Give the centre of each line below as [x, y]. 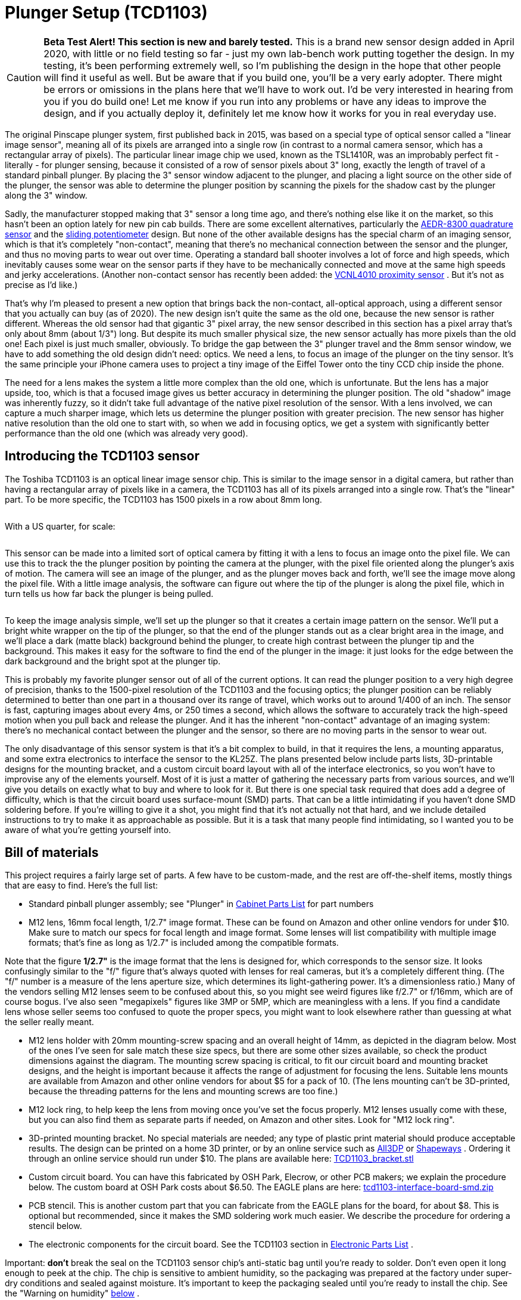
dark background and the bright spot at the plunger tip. [113, 661]
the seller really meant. [49, 1022]
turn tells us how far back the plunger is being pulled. [109, 593]
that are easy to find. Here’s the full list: [82, 886]
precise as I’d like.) [41, 284]
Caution [24, 77]
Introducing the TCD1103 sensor [102, 456]
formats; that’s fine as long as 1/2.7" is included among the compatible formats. [184, 943]
